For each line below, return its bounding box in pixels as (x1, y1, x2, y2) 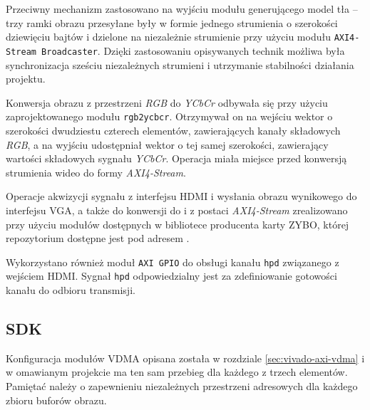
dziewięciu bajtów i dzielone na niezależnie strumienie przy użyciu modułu (6, 29, 331, 44)
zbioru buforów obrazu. (6, 392, 107, 407)
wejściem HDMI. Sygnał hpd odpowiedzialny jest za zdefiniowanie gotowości (6, 268, 337, 283)
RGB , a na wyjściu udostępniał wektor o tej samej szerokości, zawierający (6, 137, 329, 152)
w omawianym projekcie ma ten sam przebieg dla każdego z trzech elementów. (6, 364, 348, 379)
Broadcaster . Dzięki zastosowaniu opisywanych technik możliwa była (41, 43, 345, 58)
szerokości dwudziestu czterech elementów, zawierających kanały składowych (6, 122, 341, 137)
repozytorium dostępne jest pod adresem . (6, 231, 190, 246)
